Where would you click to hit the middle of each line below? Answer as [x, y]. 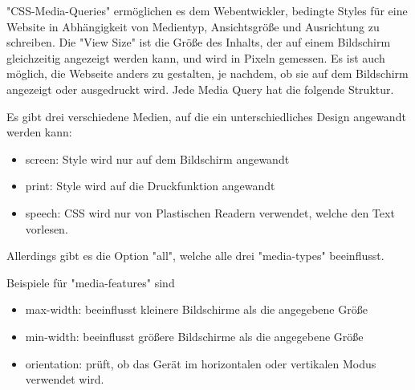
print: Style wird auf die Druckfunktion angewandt [150, 186]
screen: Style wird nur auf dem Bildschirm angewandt [157, 158]
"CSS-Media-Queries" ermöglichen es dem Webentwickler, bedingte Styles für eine [207, 10]
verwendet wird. [65, 379]
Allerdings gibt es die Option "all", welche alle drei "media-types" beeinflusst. [195, 256]
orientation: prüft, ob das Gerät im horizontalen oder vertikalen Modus [201, 363]
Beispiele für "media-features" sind [91, 282]
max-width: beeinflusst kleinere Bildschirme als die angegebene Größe [196, 309]
